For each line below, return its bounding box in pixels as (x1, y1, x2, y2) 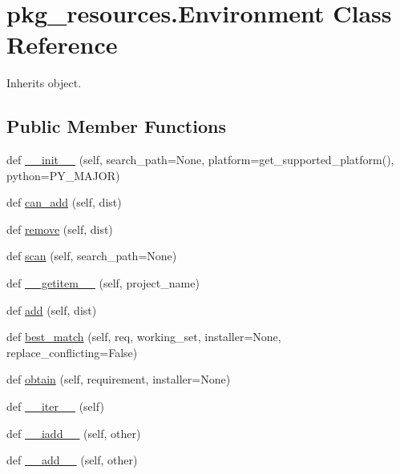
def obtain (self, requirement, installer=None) (6, 371, 231, 388)
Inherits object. (6, 74, 82, 91)
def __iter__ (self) (6, 398, 104, 415)
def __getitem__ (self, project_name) (6, 275, 200, 291)
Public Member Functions (6, 114, 226, 139)
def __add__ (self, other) (6, 452, 138, 468)
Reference (6, 28, 118, 61)
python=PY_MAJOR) (6, 167, 120, 183)
